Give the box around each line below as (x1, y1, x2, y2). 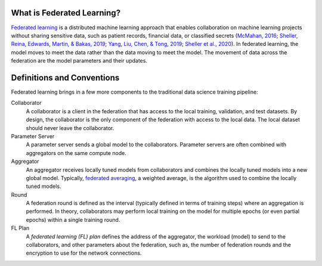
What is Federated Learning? (11, 8, 121, 18)
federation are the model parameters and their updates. (11, 57, 147, 64)
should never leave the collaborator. (26, 124, 114, 131)
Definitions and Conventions (11, 72, 120, 83)
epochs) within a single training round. (26, 216, 120, 223)
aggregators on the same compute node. (26, 149, 126, 156)
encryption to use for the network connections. (26, 249, 142, 256)
